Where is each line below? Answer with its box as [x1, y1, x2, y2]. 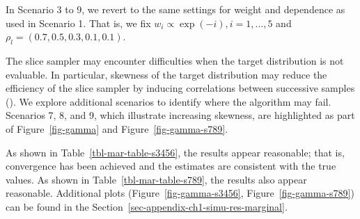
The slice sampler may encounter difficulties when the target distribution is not [6, 53, 344, 67]
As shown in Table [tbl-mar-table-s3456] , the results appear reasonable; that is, [6, 145, 345, 159]
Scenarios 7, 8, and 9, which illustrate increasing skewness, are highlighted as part [6, 108, 355, 122]
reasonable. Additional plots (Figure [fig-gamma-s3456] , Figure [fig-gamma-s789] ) [6, 186, 354, 200]
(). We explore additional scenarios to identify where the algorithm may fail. [6, 94, 331, 108]
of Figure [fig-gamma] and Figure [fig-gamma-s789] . [6, 121, 228, 136]
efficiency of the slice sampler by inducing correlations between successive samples [6, 81, 355, 95]
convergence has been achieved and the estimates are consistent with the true [6, 159, 336, 173]
